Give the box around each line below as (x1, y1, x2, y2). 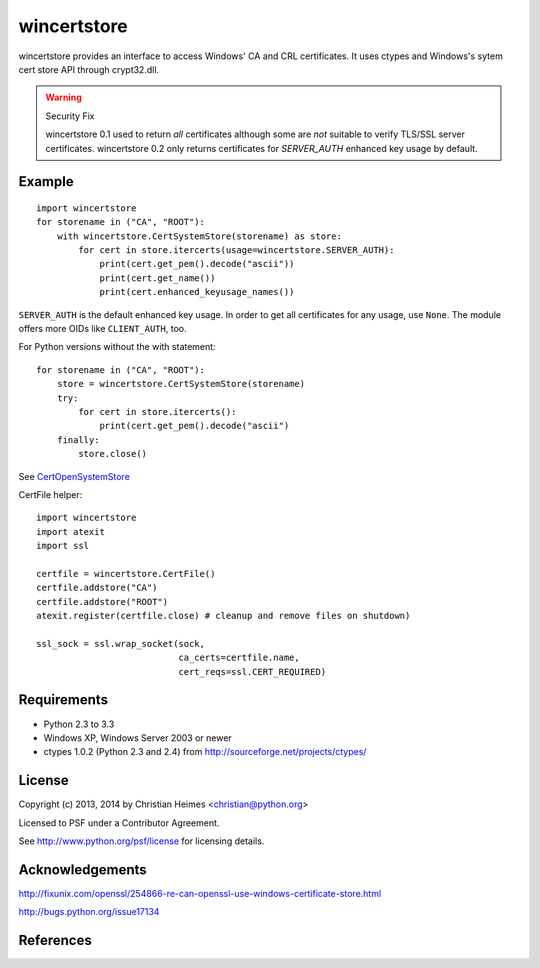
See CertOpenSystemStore (18, 470, 130, 482)
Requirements (18, 691, 109, 709)
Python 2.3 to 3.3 (43, 718, 115, 730)
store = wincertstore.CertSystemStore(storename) (56, 378, 305, 390)
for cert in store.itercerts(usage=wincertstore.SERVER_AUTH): (78, 245, 395, 256)
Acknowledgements (18, 861, 147, 878)
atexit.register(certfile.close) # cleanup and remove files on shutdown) (36, 610, 411, 622)
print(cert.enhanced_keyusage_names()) (99, 286, 295, 298)
